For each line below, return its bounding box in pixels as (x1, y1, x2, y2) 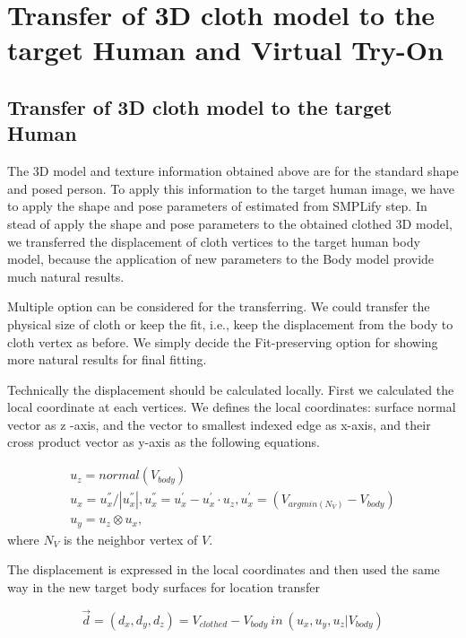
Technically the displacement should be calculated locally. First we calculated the (7, 380, 454, 398)
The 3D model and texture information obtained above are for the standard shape (7, 162, 459, 180)
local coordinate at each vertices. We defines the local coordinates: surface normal (7, 398, 456, 416)
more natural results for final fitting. (7, 350, 207, 369)
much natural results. (7, 267, 125, 285)
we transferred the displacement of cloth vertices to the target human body (7, 232, 420, 250)
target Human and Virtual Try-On (7, 31, 444, 68)
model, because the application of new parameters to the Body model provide (7, 249, 435, 268)
